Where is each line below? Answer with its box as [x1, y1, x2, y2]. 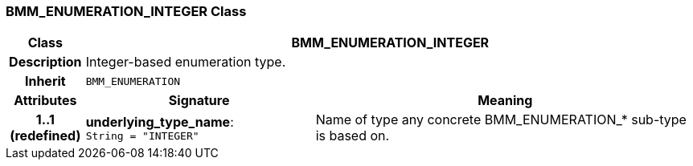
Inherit [24, 73, 66, 90]
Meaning [478, 92, 533, 109]
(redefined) [10, 128, 81, 144]
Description [9, 54, 82, 71]
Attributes [14, 92, 77, 109]
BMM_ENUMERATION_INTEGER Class [6, 3, 247, 19]
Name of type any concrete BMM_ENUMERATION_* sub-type [315, 111, 687, 128]
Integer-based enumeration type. [85, 54, 286, 71]
